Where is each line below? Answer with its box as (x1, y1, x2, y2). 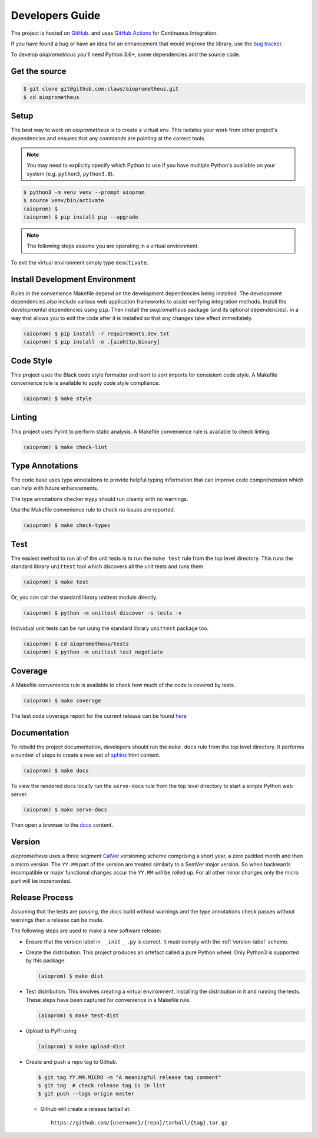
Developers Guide (11, 9, 101, 22)
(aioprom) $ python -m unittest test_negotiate (23, 649, 163, 655)
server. (11, 790, 28, 798)
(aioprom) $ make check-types (23, 522, 111, 529)
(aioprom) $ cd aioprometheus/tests (23, 640, 130, 647)
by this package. (25, 957, 66, 964)
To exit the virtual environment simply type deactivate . (11, 259, 148, 266)
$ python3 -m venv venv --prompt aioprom (23, 189, 145, 196)
